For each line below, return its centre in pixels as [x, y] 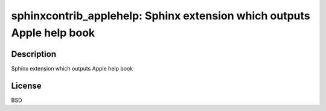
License [26, 85]
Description [34, 54]
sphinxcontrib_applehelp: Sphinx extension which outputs [161, 16]
